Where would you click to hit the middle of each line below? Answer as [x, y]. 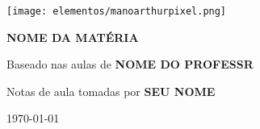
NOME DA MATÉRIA [73, 37]
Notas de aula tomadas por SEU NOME [111, 91]
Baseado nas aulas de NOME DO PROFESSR [130, 64]
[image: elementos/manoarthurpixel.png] [117, 11]
